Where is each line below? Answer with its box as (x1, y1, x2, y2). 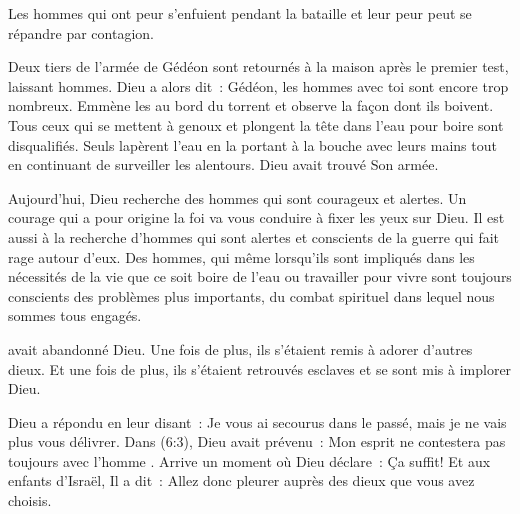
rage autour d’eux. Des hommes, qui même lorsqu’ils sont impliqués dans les (8, 246, 475, 267)
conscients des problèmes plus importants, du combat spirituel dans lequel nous (8, 285, 495, 306)
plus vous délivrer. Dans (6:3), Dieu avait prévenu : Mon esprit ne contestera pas (8, 431, 506, 452)
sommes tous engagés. (8, 305, 142, 326)
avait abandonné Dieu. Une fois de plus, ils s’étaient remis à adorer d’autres (8, 338, 473, 359)
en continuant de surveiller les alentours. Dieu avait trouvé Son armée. (8, 154, 439, 175)
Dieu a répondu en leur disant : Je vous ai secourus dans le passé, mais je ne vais (8, 411, 507, 432)
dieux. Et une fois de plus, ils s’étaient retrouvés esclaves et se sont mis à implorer (8, 358, 512, 379)
